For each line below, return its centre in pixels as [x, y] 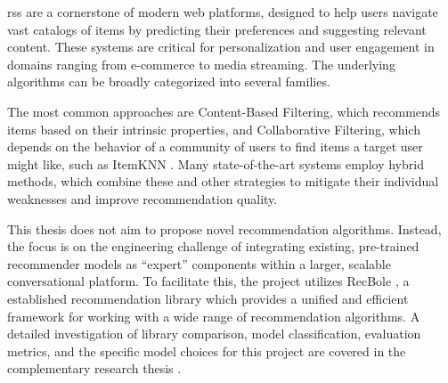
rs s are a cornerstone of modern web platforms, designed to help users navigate [223, 12]
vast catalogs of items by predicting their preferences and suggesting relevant [217, 29]
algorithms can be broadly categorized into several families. [169, 81]
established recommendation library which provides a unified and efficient [208, 298]
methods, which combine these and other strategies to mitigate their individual [223, 181]
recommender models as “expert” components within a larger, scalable [199, 263]
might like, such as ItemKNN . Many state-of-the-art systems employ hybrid [216, 163]
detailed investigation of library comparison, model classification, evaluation [214, 334]
